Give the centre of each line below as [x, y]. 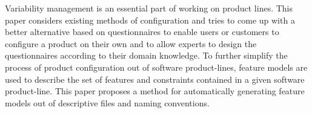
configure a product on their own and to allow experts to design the [131, 43]
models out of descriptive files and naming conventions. [107, 102]
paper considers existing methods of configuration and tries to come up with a [150, 20]
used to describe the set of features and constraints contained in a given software [155, 79]
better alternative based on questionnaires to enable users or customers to [142, 32]
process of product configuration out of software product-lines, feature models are [156, 67]
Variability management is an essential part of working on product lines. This [149, 8]
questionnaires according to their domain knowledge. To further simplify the [146, 55]
